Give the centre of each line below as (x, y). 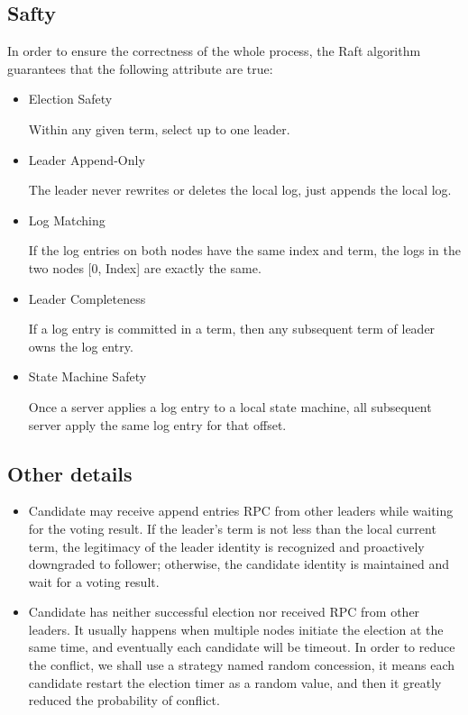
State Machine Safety (87, 376)
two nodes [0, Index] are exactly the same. (145, 267)
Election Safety (70, 99)
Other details (70, 473)
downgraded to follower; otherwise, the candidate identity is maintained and (239, 564)
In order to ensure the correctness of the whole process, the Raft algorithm (214, 51)
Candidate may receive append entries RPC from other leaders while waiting (241, 511)
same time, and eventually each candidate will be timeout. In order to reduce (242, 647)
